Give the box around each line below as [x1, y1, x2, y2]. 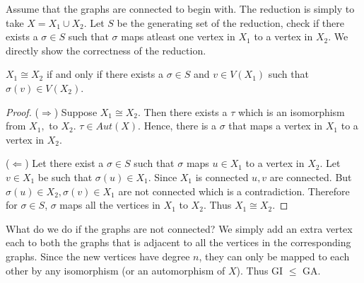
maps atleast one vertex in [121, 29, 235, 44]
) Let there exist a [25, 156, 104, 171]
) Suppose [54, 104, 98, 119]
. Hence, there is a [138, 118, 217, 133]
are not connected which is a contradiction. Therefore [118, 183, 350, 198]
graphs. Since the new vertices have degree [6, 248, 190, 263]
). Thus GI [236, 262, 283, 277]
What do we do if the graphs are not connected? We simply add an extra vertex [6, 221, 353, 236]
